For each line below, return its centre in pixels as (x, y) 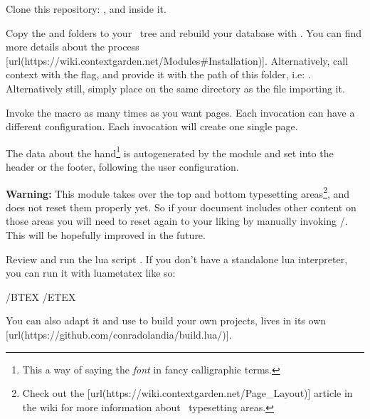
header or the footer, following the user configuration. (122, 166)
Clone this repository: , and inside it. (86, 9)
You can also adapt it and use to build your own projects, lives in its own (166, 320)
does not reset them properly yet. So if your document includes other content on (181, 207)
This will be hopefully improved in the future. (106, 235)
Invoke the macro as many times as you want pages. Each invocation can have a (180, 112)
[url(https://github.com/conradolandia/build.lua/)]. (119, 334)
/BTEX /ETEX (41, 296)
